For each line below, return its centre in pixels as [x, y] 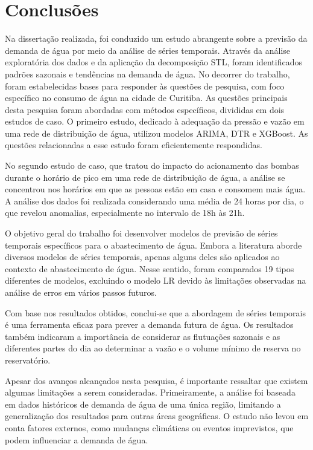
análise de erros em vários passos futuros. [81, 292]
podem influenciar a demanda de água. [77, 439]
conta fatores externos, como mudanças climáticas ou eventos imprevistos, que [149, 427]
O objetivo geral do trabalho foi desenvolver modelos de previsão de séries [141, 233]
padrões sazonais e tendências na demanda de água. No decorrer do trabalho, [147, 73]
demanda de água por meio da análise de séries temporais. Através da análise [148, 50]
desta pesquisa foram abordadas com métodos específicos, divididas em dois [145, 109]
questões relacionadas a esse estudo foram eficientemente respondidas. [134, 145]
